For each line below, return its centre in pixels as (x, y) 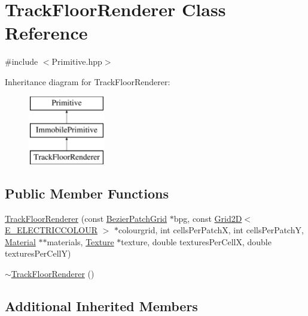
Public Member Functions (87, 193)
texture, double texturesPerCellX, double (196, 241)
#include (22, 61)
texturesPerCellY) (38, 253)
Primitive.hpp (77, 61)
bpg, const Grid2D (208, 218)
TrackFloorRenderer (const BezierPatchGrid (86, 218)
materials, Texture (80, 241)
